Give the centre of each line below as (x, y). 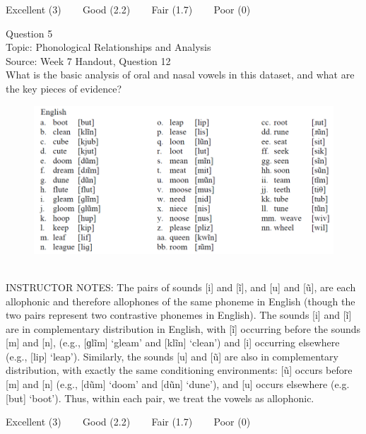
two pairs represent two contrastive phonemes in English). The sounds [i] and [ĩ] (179, 315)
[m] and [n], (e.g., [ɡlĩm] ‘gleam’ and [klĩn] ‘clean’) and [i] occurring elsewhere (173, 342)
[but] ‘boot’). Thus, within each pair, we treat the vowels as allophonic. (160, 398)
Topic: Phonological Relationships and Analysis (108, 47)
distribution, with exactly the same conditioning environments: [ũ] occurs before (179, 370)
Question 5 (29, 33)
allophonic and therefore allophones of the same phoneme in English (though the (181, 301)
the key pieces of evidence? (64, 88)
